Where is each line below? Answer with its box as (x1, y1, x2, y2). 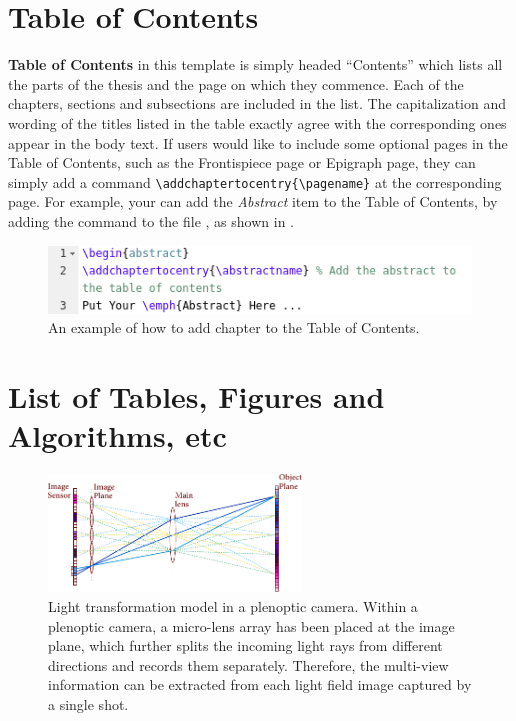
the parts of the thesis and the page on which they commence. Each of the (8, 73, 464, 94)
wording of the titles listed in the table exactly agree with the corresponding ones (8, 112, 507, 133)
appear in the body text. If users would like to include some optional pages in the (8, 132, 508, 153)
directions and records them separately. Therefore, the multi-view (48, 654, 449, 675)
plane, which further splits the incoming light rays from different (48, 635, 443, 656)
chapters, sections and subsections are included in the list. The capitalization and (8, 93, 507, 114)
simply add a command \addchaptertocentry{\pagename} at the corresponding (8, 171, 502, 192)
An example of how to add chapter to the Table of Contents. (48, 317, 420, 338)
